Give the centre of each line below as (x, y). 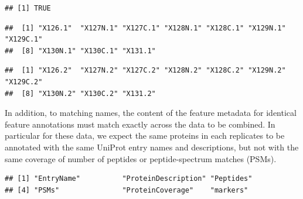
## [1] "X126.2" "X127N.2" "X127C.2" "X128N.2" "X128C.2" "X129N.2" (145, 71)
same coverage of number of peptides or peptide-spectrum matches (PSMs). (141, 158)
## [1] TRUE (28, 8)
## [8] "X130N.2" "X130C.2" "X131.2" (80, 93)
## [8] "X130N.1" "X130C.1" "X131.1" (80, 51)
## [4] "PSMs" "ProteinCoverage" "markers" (127, 190)
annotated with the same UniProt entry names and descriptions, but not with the (152, 147)
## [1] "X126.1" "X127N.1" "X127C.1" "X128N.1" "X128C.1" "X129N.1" (145, 28)
